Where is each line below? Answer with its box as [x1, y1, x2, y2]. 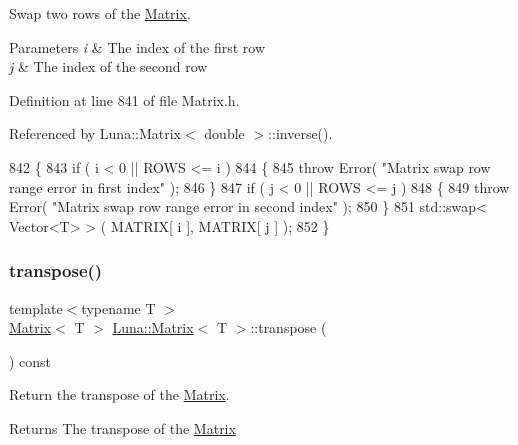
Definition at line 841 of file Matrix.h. [9, 89, 240, 110]
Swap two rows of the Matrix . [9, 3, 191, 23]
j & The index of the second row [9, 56, 208, 77]
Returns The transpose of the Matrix [9, 417, 236, 438]
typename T [81, 297, 156, 318]
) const [9, 350, 52, 371]
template [9, 297, 63, 318]
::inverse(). [268, 123, 333, 144]
